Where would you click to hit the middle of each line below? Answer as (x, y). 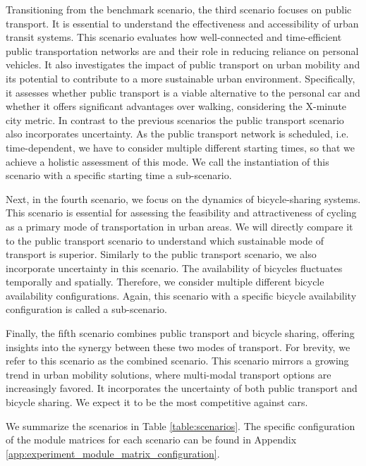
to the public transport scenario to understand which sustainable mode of (165, 240)
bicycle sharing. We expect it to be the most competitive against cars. (157, 402)
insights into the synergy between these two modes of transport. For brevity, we (178, 347)
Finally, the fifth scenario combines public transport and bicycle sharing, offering (180, 333)
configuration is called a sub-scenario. (86, 309)
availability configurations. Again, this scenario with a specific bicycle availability (181, 295)
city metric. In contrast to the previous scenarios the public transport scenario (175, 119)
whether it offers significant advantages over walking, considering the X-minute (176, 106)
